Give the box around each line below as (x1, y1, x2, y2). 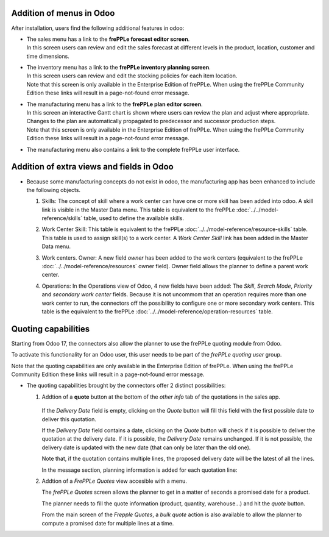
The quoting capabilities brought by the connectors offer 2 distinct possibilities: (26, 382, 226, 389)
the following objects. (26, 186, 81, 193)
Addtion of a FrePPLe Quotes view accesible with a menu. (41, 477, 187, 485)
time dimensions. (26, 52, 69, 60)
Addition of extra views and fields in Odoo (11, 162, 174, 172)
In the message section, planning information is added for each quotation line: (41, 466, 238, 474)
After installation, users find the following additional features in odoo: (11, 24, 185, 32)
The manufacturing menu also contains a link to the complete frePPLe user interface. (26, 146, 240, 153)
